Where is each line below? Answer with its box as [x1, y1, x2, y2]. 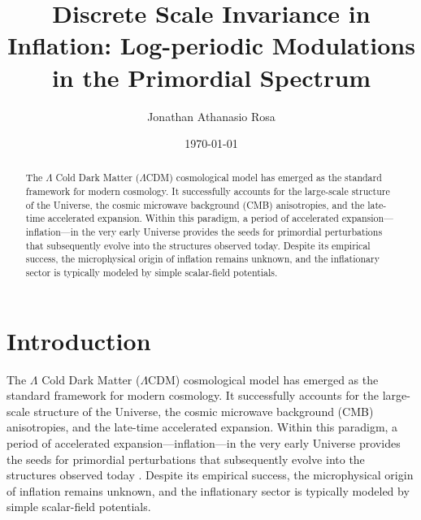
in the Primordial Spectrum [51, 60, 371, 93]
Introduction [7, 323, 151, 357]
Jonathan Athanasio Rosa [147, 107, 276, 124]
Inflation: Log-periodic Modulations [7, 28, 415, 62]
